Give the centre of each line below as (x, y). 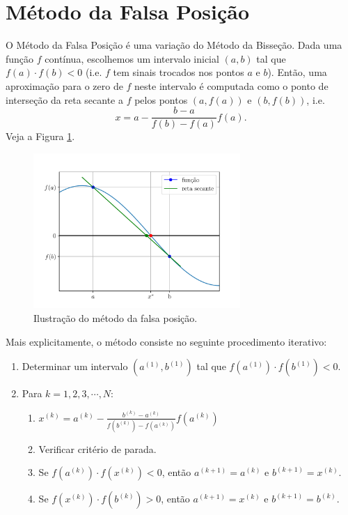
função (20, 58)
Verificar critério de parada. (97, 448)
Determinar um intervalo (75, 366)
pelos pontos (161, 99)
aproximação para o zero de (64, 85)
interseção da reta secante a (64, 99)
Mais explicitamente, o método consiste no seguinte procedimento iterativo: (166, 341)
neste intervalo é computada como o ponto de (231, 85)
